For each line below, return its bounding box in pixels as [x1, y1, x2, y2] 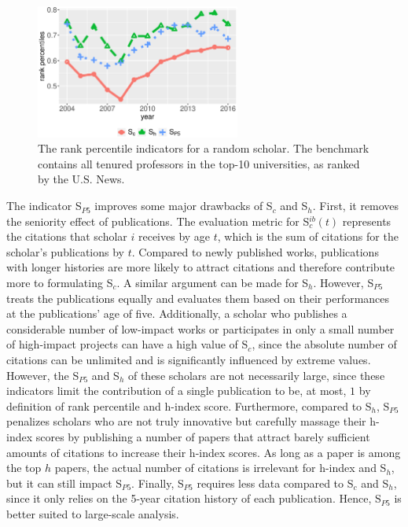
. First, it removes [312, 197, 399, 214]
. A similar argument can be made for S [116, 275, 309, 291]
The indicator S [6, 197, 82, 214]
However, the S [6, 367, 79, 383]
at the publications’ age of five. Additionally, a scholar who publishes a [6, 305, 347, 322]
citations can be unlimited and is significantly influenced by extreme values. [6, 352, 371, 367]
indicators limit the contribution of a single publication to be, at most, [6, 382, 347, 399]
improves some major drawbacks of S [94, 197, 273, 214]
